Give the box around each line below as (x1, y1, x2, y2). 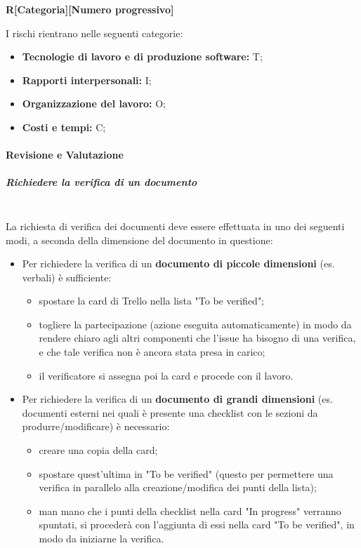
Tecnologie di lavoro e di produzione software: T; (22, 49, 263, 64)
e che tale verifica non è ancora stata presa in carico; (39, 345, 265, 359)
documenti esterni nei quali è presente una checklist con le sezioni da (22, 405, 318, 420)
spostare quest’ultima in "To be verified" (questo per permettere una (39, 466, 334, 481)
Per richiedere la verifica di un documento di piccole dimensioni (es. (22, 256, 335, 271)
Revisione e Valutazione (6, 147, 124, 162)
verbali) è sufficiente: (22, 269, 112, 284)
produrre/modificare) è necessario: (22, 419, 170, 434)
